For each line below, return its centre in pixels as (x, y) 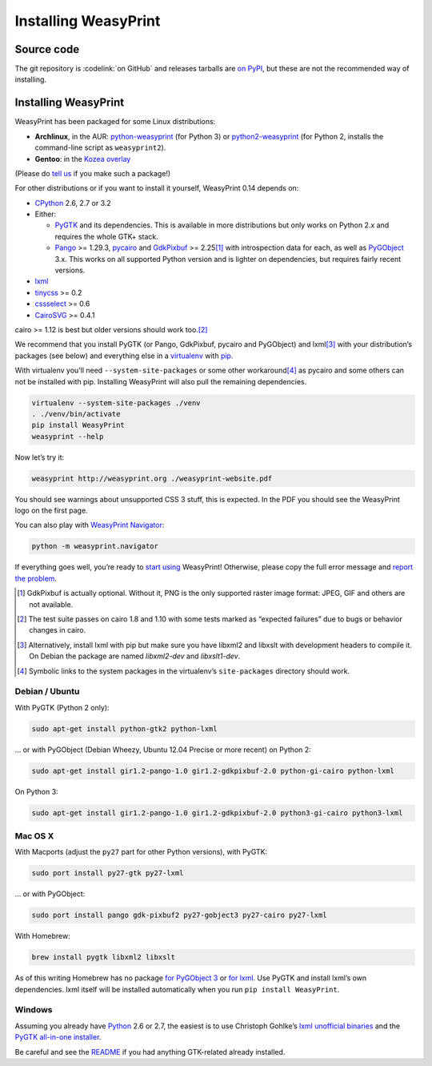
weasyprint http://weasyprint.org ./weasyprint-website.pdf (152, 478)
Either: (46, 214)
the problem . (36, 578)
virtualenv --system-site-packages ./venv (116, 403)
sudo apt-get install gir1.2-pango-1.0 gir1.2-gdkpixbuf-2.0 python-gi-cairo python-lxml (213, 770)
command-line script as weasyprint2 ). (100, 147)
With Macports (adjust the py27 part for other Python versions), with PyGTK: (141, 852)
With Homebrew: (43, 936)
